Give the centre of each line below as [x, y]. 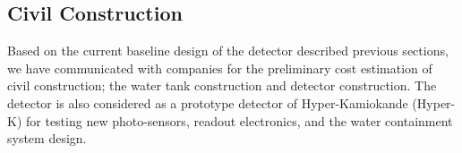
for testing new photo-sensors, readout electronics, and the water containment [239, 120]
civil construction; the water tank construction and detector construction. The [222, 85]
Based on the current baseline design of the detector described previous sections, [228, 51]
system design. [47, 138]
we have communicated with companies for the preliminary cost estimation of [220, 68]
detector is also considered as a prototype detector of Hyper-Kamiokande [208, 102]
